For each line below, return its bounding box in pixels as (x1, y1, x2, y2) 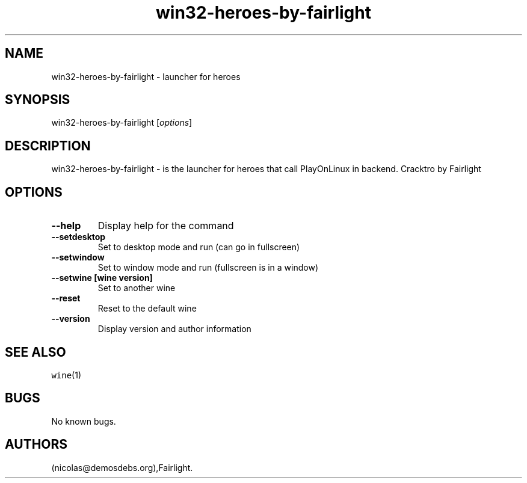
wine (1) (51, 369, 82, 380)
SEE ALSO (5, 344, 66, 360)
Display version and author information (97, 324, 251, 334)
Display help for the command (97, 220, 234, 232)
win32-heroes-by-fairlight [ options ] (51, 117, 193, 128)
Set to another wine (97, 283, 176, 294)
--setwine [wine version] (51, 272, 153, 283)
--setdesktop (51, 232, 106, 242)
